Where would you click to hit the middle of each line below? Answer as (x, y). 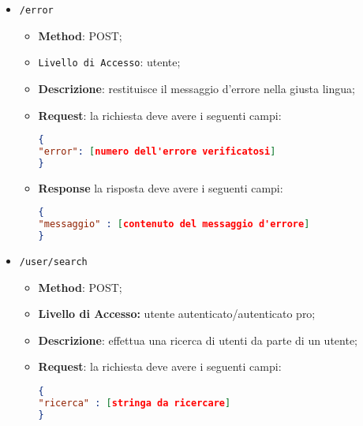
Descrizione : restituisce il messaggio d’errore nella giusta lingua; (196, 88)
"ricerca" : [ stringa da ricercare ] (135, 403)
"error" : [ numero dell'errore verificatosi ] (157, 151)
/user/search (53, 262)
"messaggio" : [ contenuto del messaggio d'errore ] (174, 224)
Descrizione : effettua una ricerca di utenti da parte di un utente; (198, 340)
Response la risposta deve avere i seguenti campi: (161, 187)
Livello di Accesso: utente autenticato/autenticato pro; (177, 314)
